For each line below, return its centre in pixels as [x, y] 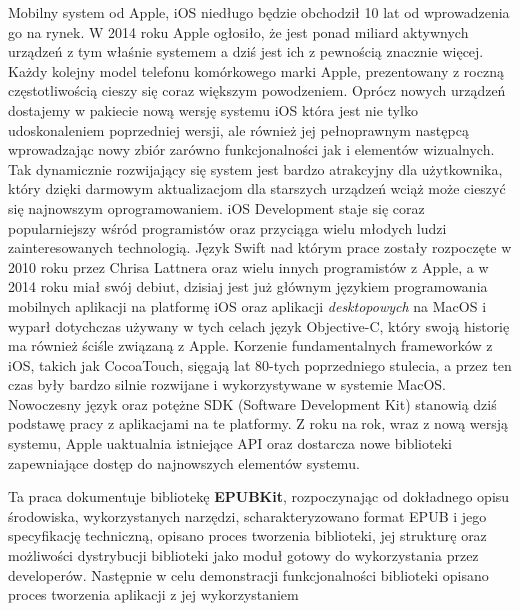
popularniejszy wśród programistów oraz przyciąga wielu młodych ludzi [227, 227]
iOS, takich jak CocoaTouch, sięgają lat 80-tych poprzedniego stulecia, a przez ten [260, 364]
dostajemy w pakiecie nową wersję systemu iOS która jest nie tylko [213, 109]
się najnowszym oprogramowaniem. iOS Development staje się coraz [216, 207]
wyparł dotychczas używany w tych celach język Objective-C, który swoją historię [259, 325]
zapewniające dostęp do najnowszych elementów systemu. [184, 462]
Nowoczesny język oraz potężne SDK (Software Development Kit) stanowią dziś [252, 403]
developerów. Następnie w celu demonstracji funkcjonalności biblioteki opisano [248, 574]
